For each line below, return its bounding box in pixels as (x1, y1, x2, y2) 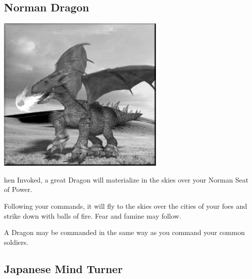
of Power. (4, 184, 33, 194)
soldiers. (4, 236, 29, 247)
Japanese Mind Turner (4, 261, 123, 276)
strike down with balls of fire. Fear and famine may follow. (4, 210, 181, 221)
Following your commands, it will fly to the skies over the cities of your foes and (4, 200, 248, 211)
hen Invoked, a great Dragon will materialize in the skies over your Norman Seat (4, 174, 249, 185)
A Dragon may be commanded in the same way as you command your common (4, 227, 245, 237)
